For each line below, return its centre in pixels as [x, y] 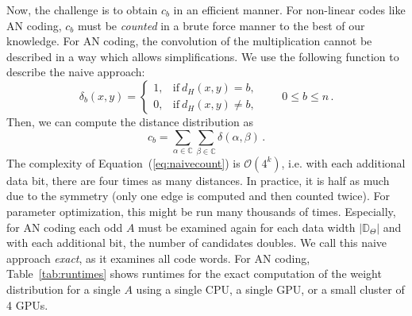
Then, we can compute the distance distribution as [130, 121]
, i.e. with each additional [343, 162]
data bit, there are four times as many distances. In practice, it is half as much [198, 180]
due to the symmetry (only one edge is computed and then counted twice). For [198, 196]
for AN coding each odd [65, 227]
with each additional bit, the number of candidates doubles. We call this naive [197, 243]
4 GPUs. [27, 304]
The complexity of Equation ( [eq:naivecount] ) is [123, 162]
